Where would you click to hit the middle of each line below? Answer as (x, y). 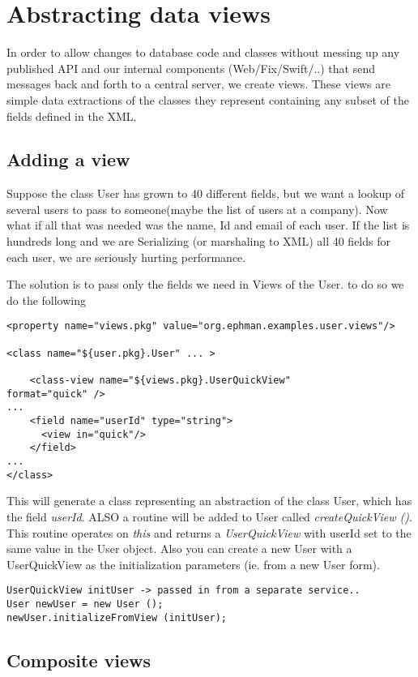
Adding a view (68, 159)
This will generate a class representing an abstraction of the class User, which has (209, 501)
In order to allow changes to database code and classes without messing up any (203, 52)
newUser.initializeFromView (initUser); (117, 617)
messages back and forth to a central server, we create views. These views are (198, 84)
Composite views (79, 660)
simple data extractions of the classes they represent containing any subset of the (208, 99)
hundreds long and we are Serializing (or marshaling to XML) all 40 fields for (198, 241)
